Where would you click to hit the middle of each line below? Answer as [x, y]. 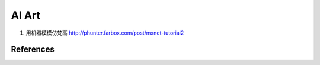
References [33, 49]
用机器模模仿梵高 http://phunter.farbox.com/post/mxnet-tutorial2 [105, 33]
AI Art [26, 15]
